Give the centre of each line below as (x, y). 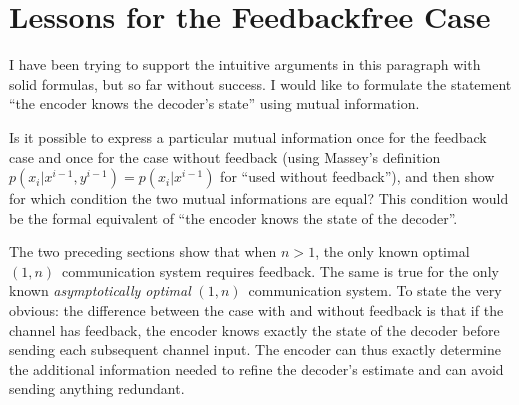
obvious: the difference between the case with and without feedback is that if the (256, 310)
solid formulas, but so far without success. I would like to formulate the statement (260, 83)
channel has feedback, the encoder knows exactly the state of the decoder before (254, 329)
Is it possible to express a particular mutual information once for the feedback (248, 136)
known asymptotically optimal (100, 290)
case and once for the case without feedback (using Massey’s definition (225, 156)
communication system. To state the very (375, 290)
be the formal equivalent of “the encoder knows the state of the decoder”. (233, 217)
